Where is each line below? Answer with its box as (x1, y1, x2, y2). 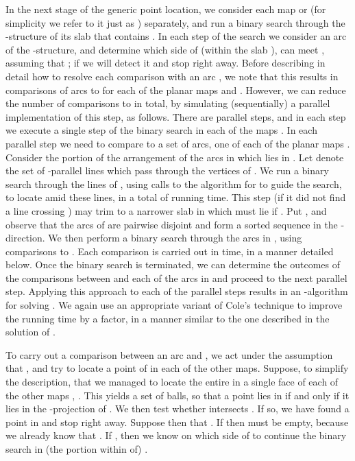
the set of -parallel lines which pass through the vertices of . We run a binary (5, 163, 329, 178)
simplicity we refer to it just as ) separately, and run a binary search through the (5, 15, 345, 29)
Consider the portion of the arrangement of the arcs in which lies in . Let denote (5, 150, 344, 164)
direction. (5, 230, 45, 245)
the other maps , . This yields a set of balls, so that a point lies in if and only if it (5, 388, 350, 402)
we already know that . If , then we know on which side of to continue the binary (5, 428, 347, 442)
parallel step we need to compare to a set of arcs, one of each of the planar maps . (5, 136, 350, 150)
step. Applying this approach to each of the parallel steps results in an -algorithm (5, 284, 348, 298)
